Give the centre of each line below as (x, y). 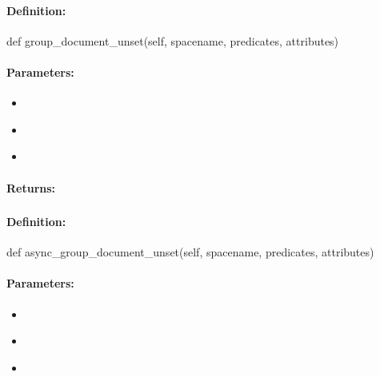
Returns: (31, 187)
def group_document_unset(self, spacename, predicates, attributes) (173, 40)
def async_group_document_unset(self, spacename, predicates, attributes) (190, 252)
